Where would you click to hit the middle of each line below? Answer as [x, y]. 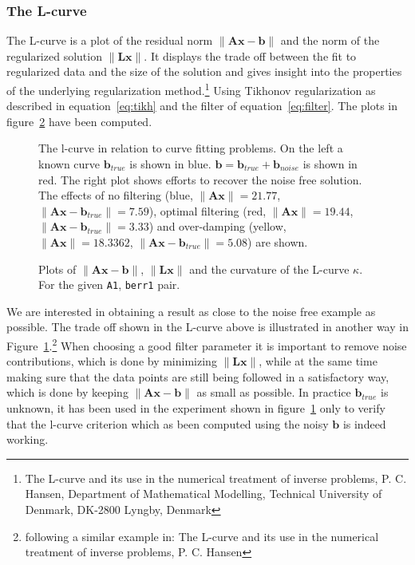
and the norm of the [330, 40]
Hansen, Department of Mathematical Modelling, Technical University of [204, 494]
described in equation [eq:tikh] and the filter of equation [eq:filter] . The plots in [202, 106]
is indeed [364, 423]
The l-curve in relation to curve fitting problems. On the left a [191, 148]
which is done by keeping [67, 392]
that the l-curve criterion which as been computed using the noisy [168, 423]
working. [28, 439]
